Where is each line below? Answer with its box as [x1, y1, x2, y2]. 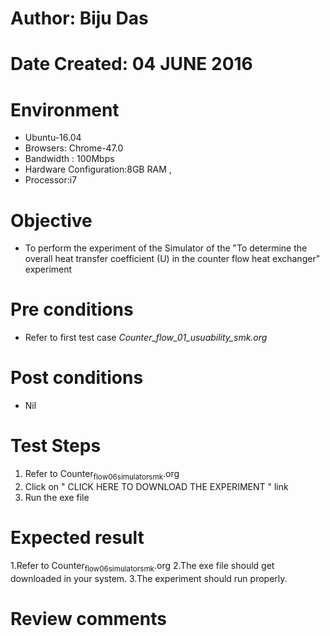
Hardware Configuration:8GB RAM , [24, 163, 172, 176]
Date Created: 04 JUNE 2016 [10, 53, 253, 76]
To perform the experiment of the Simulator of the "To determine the [24, 242, 308, 254]
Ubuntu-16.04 [24, 132, 82, 144]
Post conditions [10, 367, 144, 389]
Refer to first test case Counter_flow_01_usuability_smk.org [24, 332, 268, 344]
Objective [10, 209, 93, 232]
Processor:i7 [24, 174, 78, 186]
